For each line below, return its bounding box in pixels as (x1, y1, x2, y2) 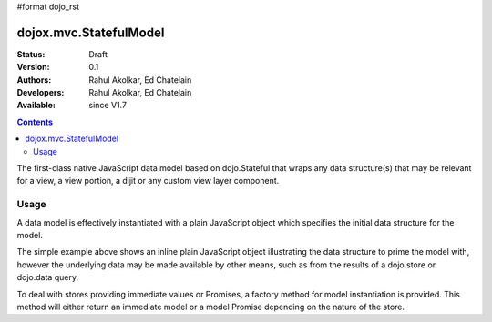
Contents (16, 116, 54, 127)
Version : (16, 62, 50, 73)
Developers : (16, 87, 65, 98)
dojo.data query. (16, 272, 79, 283)
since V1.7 (88, 100, 128, 111)
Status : (16, 48, 46, 59)
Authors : (16, 74, 52, 86)
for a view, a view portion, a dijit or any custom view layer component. (16, 176, 280, 186)
